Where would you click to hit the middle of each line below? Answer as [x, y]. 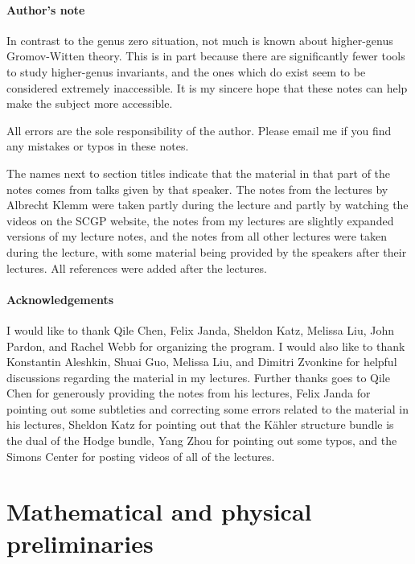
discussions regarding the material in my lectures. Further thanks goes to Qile [198, 377]
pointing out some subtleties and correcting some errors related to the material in [207, 408]
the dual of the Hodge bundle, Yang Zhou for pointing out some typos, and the [202, 440]
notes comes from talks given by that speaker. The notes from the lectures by [197, 189]
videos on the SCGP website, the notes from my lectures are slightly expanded [200, 220]
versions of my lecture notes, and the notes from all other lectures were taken [197, 236]
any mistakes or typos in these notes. [98, 146]
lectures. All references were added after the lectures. [137, 268]
